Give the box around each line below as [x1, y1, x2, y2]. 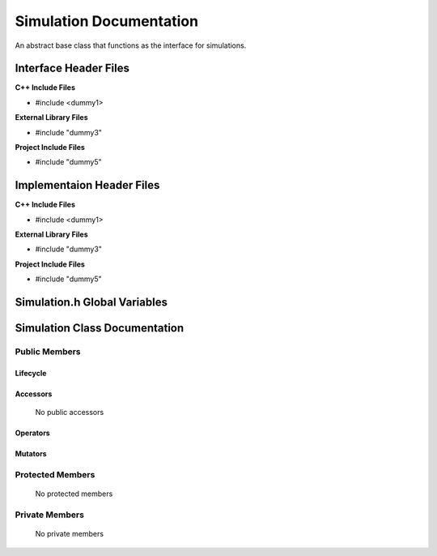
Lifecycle [15, 368, 47, 378]
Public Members [15, 346, 81, 357]
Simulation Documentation [15, 12, 198, 30]
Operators [15, 428, 50, 438]
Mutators [15, 449, 48, 459]
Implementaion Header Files [15, 178, 160, 192]
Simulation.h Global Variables [15, 296, 168, 310]
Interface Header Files [15, 62, 129, 75]
